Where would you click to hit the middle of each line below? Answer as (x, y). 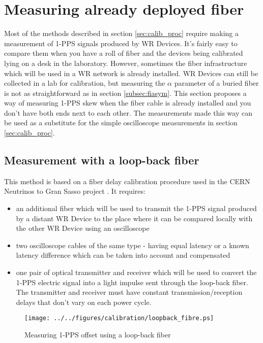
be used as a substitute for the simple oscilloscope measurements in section (121, 123)
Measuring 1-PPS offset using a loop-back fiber (98, 335)
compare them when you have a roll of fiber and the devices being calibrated (124, 53)
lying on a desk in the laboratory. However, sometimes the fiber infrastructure (126, 63)
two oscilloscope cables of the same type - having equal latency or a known (133, 245)
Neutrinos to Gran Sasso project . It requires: (75, 191)
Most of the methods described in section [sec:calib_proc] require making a (121, 33)
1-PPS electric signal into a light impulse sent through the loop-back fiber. (132, 282)
